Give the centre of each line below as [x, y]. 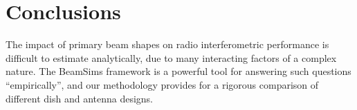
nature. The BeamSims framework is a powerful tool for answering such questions [178, 71]
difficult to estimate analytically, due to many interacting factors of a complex [171, 57]
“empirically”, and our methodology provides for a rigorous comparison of [162, 84]
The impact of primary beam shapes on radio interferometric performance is [167, 44]
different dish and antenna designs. [80, 98]
